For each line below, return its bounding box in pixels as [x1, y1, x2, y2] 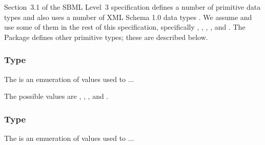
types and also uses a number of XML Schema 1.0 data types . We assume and [4, 11, 252, 22]
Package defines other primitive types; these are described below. [4, 31, 208, 42]
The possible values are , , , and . [4, 91, 109, 101]
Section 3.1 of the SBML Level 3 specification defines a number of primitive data [4, 2, 261, 12]
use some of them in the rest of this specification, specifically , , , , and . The [4, 22, 246, 32]
